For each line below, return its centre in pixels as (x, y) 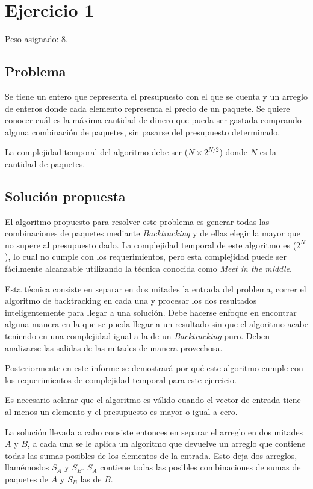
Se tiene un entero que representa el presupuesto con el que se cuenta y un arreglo (156, 96)
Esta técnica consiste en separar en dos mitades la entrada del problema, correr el (156, 288)
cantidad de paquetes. (45, 163)
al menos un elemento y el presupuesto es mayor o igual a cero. (121, 411)
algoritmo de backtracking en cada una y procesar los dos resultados (131, 300)
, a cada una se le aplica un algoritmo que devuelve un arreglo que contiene (166, 444)
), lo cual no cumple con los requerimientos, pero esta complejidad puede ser (146, 257)
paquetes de (27, 478)
